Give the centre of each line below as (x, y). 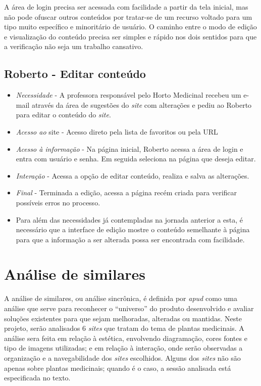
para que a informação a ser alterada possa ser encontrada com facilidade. (130, 239)
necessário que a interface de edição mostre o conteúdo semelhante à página (133, 229)
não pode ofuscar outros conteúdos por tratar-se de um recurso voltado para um (128, 16)
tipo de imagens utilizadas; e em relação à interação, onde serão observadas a (123, 348)
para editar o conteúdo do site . (63, 115)
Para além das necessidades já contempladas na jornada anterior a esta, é (129, 219)
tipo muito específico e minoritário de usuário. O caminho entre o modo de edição (130, 27)
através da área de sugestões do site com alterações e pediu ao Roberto (142, 104)
